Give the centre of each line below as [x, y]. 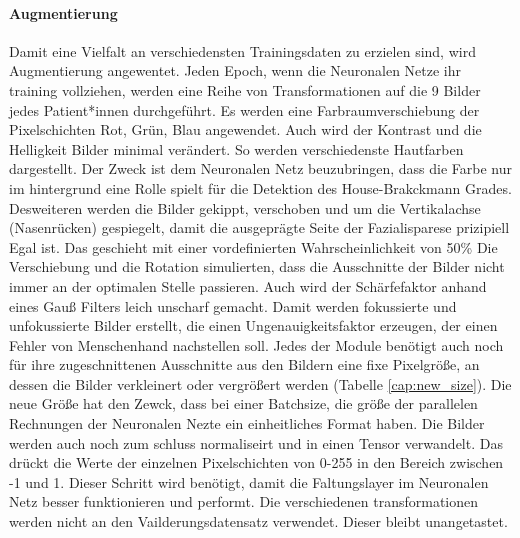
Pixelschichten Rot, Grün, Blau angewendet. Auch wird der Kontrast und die [245, 129]
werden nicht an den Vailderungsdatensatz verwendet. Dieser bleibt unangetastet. [258, 521]
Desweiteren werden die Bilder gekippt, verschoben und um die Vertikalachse [245, 207]
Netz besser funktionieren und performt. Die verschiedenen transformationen [244, 501]
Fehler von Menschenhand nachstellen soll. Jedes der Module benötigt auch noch [256, 344]
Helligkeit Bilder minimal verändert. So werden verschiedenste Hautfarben [236, 148]
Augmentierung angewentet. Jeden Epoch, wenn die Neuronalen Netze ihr [235, 70]
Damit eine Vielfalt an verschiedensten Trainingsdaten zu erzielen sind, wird [242, 50]
